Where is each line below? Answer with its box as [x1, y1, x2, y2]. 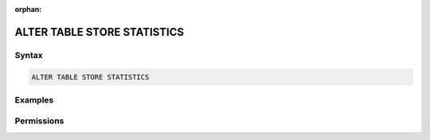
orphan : [14, 5, 42, 14]
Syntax [14, 49, 43, 60]
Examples [14, 94, 54, 105]
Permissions [14, 115, 64, 126]
